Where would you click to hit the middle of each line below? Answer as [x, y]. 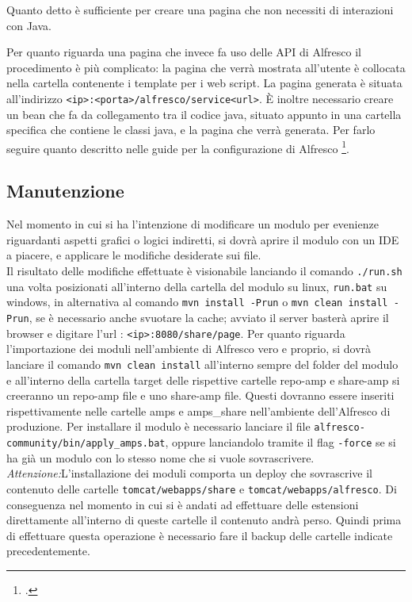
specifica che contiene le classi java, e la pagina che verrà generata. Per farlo [191, 130]
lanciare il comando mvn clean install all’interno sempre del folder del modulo [202, 364]
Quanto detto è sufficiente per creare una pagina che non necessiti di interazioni [200, 10]
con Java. [29, 25]
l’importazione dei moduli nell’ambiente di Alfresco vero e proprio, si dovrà [189, 349]
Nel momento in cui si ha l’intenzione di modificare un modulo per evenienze [193, 224]
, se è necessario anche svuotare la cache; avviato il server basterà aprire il [209, 318]
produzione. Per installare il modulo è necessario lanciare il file [158, 426]
